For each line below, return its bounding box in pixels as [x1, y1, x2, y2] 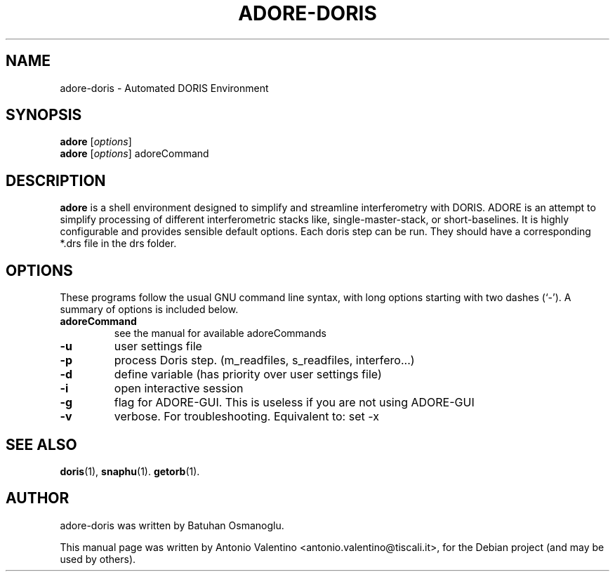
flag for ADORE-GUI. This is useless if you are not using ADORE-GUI [114, 395, 475, 410]
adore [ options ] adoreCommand [60, 147, 209, 160]
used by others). [60, 552, 136, 565]
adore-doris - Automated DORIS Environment [60, 81, 269, 94]
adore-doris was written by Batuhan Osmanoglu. [60, 519, 284, 531]
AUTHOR [6, 489, 70, 508]
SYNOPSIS [6, 106, 82, 124]
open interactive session [114, 381, 244, 396]
